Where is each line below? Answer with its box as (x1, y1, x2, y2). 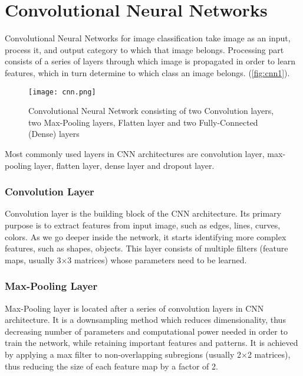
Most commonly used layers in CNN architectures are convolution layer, (5, 147, 265, 159)
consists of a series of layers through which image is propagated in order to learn (5, 55, 296, 67)
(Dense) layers (28, 127, 80, 140)
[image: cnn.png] (28, 87, 96, 96)
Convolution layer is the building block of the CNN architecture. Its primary (5, 207, 281, 220)
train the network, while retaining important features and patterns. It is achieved (5, 336, 298, 349)
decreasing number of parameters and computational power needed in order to (5, 325, 288, 337)
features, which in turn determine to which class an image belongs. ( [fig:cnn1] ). (5, 66, 290, 79)
